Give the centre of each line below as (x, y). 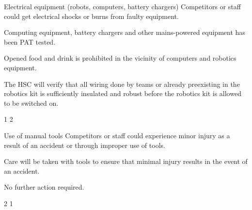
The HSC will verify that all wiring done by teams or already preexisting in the (122, 84)
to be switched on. (31, 103)
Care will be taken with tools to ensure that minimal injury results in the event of (126, 161)
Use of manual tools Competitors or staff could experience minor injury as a (117, 135)
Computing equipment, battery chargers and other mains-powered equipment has (125, 32)
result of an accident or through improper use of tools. (85, 145)
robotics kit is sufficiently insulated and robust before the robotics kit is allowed (123, 93)
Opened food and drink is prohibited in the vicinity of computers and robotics (120, 58)
